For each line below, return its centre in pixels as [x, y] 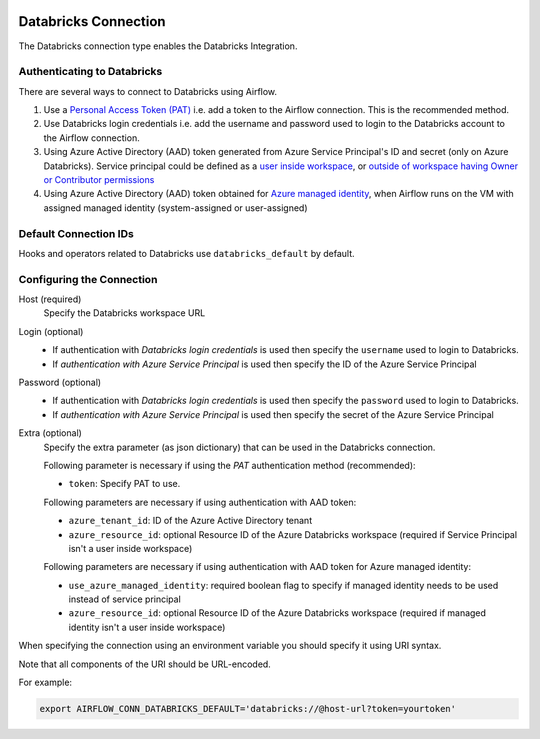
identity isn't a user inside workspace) [147, 627]
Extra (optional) [50, 433]
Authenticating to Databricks [90, 72]
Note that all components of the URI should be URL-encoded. [145, 664]
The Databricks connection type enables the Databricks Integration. [158, 46]
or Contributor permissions [99, 179]
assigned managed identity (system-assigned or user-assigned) [176, 207]
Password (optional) [60, 382]
